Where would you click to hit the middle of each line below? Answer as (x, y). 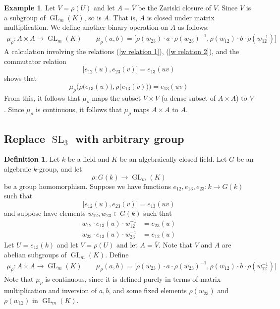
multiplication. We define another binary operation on (86, 27)
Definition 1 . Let (32, 159)
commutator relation (35, 61)
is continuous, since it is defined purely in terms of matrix (133, 278)
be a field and (88, 159)
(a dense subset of (188, 97)
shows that (20, 78)
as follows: (193, 27)
